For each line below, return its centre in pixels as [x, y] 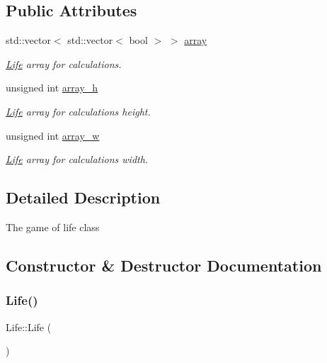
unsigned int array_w [53, 135]
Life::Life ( [29, 326]
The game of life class [53, 227]
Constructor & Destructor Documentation [164, 265]
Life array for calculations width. [77, 159]
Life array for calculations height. [78, 111]
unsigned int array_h [52, 88]
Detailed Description [83, 197]
